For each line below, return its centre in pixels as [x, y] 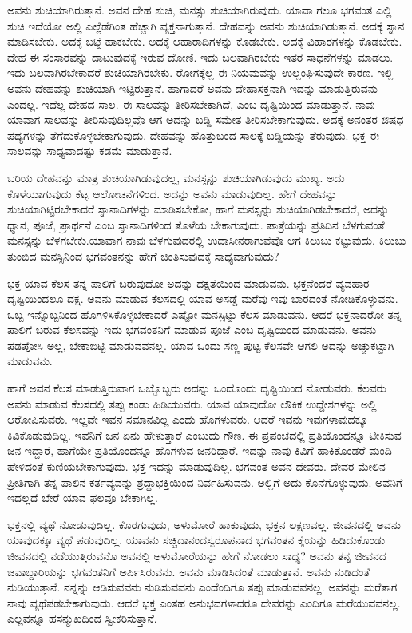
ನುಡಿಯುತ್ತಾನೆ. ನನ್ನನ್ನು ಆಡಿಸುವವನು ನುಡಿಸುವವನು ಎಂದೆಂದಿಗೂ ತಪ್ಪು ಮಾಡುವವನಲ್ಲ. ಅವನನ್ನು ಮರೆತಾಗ [202, 587]
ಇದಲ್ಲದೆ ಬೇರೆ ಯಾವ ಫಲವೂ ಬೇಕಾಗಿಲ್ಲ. [83, 498]
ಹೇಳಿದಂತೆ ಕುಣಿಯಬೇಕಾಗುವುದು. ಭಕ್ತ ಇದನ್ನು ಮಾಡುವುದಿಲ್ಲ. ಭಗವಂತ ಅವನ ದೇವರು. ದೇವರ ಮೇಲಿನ [196, 466]
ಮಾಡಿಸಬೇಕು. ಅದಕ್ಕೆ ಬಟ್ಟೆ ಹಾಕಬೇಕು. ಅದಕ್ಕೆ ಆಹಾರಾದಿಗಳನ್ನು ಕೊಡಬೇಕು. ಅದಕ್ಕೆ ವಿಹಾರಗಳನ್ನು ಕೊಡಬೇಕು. [205, 41]
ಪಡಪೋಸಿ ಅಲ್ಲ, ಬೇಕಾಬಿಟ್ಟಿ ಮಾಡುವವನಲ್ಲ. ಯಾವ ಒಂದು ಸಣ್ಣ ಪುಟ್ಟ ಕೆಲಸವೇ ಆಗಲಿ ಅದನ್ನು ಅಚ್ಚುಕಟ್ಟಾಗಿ [201, 345]
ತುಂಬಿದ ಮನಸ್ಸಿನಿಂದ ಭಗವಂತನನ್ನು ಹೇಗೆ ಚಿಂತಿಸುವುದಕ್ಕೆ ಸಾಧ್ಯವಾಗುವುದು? [143, 255]
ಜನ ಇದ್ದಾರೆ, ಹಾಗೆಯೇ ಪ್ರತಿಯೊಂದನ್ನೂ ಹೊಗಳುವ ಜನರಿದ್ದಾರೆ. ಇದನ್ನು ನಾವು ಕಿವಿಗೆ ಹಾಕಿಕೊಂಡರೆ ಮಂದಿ [200, 450]
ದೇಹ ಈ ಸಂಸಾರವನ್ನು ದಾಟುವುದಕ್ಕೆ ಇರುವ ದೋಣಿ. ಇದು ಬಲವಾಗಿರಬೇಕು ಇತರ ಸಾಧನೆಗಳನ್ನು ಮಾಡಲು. [200, 56]
